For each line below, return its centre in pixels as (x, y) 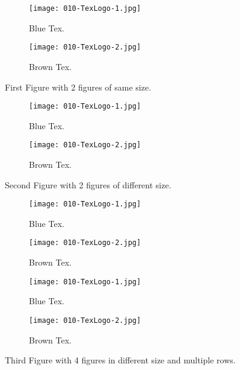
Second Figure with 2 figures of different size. (88, 184)
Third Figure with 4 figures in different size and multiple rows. (120, 360)
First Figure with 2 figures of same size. (78, 87)
